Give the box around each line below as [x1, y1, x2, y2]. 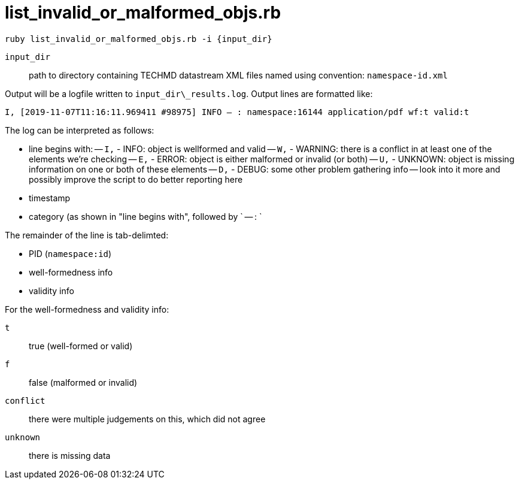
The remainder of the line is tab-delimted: [5, 229, 169, 240]
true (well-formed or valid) [29, 340, 133, 351]
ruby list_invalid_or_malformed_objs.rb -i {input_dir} [5, 34, 272, 44]
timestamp [29, 192, 71, 203]
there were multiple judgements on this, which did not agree [29, 413, 266, 424]
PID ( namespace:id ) [29, 248, 112, 259]
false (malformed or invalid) [29, 377, 138, 388]
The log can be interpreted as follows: [5, 125, 154, 135]
